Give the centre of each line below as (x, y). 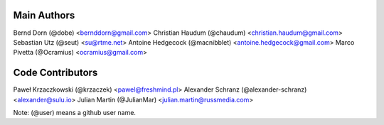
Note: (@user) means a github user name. (75, 112)
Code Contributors (55, 73)
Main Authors (44, 15)
